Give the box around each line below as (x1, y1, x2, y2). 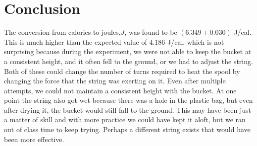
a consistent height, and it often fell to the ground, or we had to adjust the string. (4, 56, 253, 66)
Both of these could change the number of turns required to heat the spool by (4, 66, 240, 76)
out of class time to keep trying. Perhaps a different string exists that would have (4, 124, 251, 135)
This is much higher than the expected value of (4, 36, 147, 47)
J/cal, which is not (167, 36, 224, 47)
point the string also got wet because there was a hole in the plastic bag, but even (4, 95, 253, 105)
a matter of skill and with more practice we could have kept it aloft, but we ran (4, 114, 246, 125)
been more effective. (4, 134, 64, 144)
